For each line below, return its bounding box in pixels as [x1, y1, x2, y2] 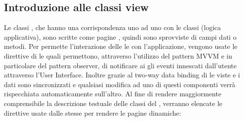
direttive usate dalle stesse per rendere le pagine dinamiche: [4, 107, 181, 118]
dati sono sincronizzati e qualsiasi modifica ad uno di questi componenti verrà [4, 79, 236, 89]
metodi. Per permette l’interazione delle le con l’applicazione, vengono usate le [4, 41, 238, 51]
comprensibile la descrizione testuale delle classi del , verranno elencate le [4, 98, 223, 108]
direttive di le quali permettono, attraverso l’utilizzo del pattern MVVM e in [4, 50, 232, 60]
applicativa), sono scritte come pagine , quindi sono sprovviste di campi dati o [4, 31, 237, 42]
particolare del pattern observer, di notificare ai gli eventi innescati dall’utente [4, 60, 237, 70]
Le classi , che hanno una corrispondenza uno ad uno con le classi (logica [4, 22, 221, 32]
